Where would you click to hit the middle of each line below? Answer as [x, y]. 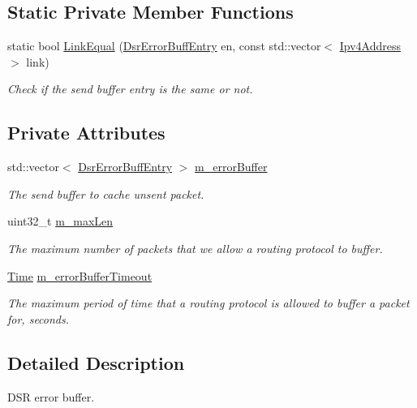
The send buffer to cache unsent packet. [106, 193]
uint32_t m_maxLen [60, 221]
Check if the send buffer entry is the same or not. [130, 89]
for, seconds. [39, 318]
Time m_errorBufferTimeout [80, 275]
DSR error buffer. [51, 396]
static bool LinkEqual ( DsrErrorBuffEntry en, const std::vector [164, 46]
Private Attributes [86, 133]
